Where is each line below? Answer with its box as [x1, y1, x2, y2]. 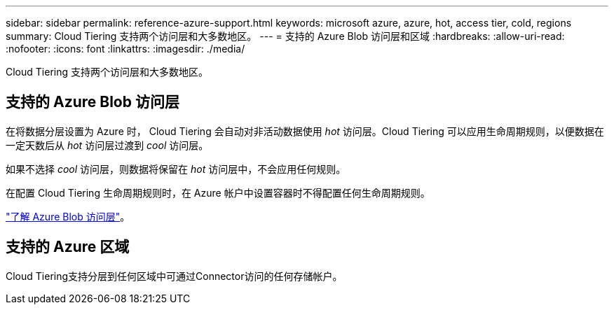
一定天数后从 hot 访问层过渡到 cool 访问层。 [6, 139, 209, 151]
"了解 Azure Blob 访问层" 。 [6, 210, 130, 223]
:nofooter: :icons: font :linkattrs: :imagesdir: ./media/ [6, 43, 245, 55]
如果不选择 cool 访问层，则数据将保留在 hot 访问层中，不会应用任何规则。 [6, 162, 346, 175]
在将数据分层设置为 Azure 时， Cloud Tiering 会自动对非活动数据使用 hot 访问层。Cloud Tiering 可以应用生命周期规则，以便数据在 [6, 125, 604, 137]
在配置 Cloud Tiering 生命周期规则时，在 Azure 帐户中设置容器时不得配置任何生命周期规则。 [6, 186, 430, 199]
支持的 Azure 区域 [6, 238, 130, 256]
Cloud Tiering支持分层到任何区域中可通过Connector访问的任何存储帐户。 [6, 269, 343, 282]
